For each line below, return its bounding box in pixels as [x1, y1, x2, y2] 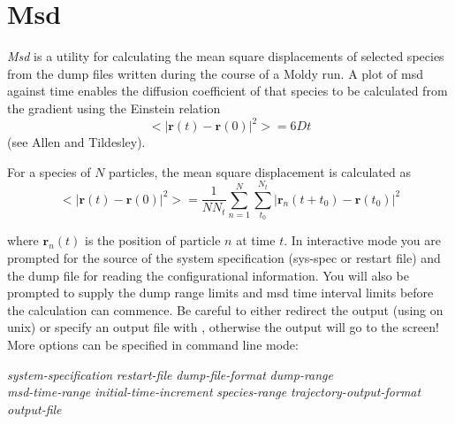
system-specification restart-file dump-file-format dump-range [7, 365, 333, 383]
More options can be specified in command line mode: [7, 335, 299, 353]
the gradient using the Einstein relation [7, 98, 221, 117]
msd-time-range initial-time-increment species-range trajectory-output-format [7, 382, 421, 401]
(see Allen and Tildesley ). [7, 133, 146, 150]
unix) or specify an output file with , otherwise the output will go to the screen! [7, 318, 439, 336]
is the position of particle [84, 231, 221, 250]
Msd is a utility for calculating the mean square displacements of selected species [7, 47, 444, 66]
